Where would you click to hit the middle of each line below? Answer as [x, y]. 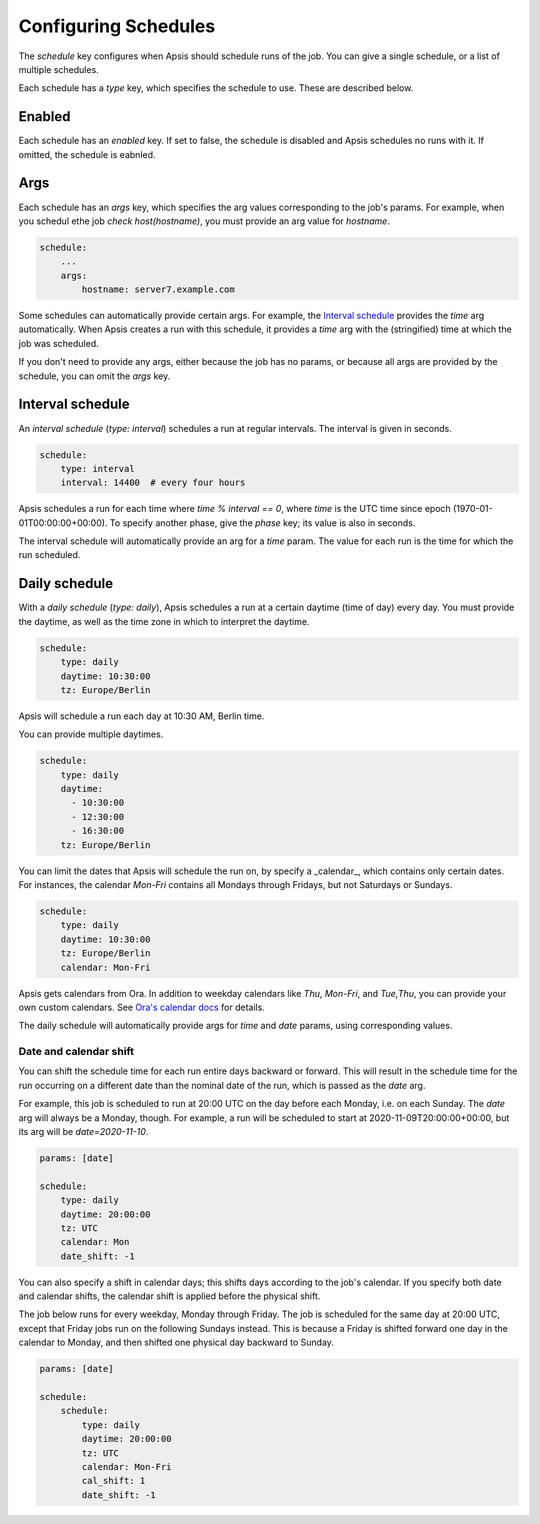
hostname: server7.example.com [158, 289]
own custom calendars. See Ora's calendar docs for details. [141, 1007]
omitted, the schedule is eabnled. [87, 154]
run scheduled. [49, 555]
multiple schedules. [58, 69]
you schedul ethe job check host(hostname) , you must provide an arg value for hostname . [204, 221]
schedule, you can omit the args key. [94, 376]
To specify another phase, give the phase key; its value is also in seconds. [262, 522]
